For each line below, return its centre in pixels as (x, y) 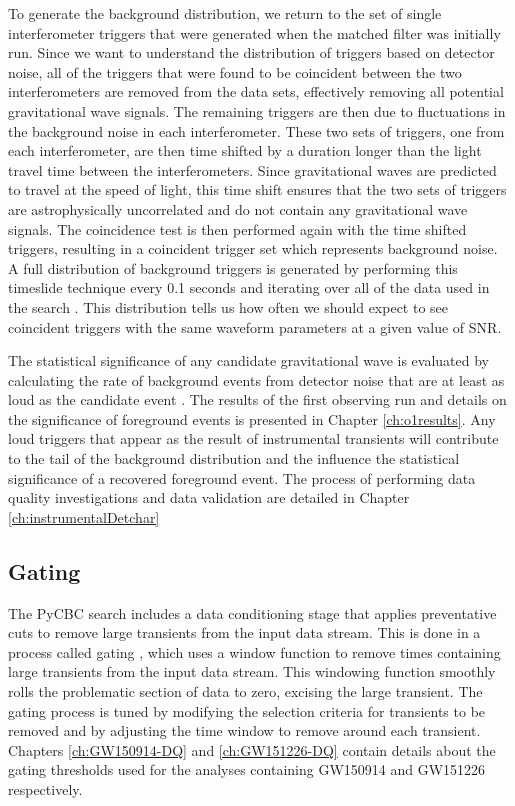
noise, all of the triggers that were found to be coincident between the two (235, 71)
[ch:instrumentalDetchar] (84, 516)
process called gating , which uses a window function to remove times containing (254, 651)
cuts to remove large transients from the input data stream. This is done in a (244, 632)
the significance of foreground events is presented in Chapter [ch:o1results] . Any (252, 418)
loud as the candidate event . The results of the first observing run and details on (257, 399)
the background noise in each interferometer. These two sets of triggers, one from (256, 130)
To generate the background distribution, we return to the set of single (225, 13)
